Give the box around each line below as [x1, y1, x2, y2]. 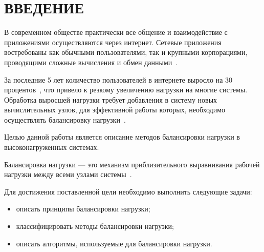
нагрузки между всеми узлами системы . [4, 169, 132, 180]
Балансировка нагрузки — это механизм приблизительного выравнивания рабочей [4, 159, 260, 169]
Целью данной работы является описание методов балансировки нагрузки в [4, 131, 240, 142]
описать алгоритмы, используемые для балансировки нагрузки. [16, 238, 212, 248]
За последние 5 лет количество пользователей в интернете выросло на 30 [4, 74, 233, 85]
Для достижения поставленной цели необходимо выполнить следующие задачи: [4, 186, 252, 197]
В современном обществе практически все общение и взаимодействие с [4, 27, 228, 37]
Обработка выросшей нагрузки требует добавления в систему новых [4, 94, 217, 105]
